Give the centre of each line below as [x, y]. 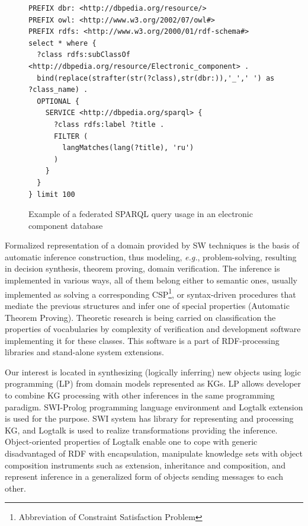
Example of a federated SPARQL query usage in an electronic [141, 214]
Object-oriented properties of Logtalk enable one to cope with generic [131, 441]
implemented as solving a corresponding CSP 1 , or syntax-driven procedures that [150, 293]
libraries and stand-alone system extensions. [84, 352]
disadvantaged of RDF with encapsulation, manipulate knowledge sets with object [154, 453]
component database [66, 225]
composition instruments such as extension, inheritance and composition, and [145, 465]
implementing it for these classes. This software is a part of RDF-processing [142, 340]
